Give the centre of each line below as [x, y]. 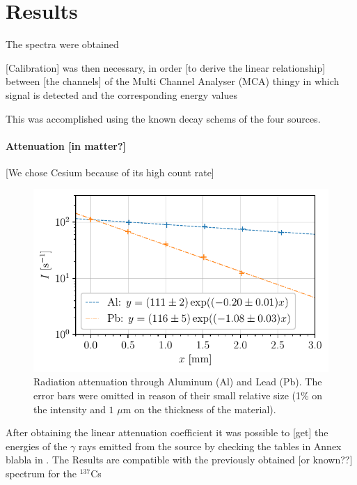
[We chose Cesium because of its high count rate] [110, 172]
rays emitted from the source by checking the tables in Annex [210, 446]
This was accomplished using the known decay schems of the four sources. [163, 118]
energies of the [37, 446]
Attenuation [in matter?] [66, 145]
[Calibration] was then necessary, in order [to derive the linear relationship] [166, 67]
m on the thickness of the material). [199, 409]
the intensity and [70, 409]
